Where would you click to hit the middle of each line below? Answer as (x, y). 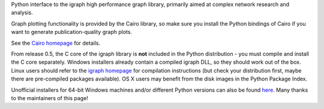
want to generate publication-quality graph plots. (71, 32)
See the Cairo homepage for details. (56, 43)
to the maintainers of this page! (49, 98)
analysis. (22, 13)
